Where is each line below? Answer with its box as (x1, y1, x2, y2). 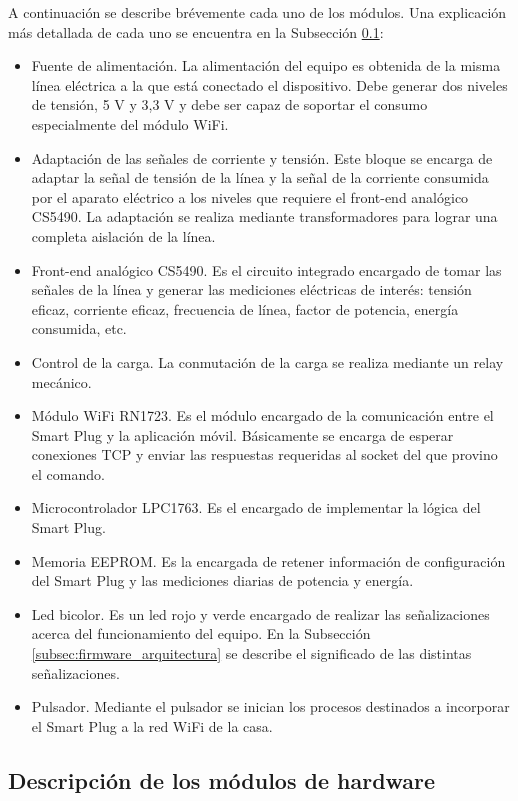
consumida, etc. (31, 318, 127, 339)
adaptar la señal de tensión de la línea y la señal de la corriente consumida (31, 167, 489, 188)
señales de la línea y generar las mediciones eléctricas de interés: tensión (31, 279, 472, 300)
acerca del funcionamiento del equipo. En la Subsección (31, 623, 371, 644)
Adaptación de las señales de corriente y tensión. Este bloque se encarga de (31, 147, 493, 168)
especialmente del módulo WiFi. (31, 113, 229, 134)
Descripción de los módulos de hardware (8, 764, 436, 795)
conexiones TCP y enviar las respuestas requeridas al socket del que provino (31, 444, 498, 465)
